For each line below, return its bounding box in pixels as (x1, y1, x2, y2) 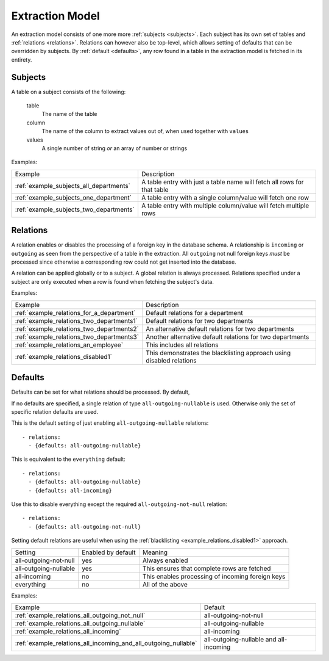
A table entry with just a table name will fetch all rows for (141, 178, 304, 186)
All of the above (142, 580, 188, 588)
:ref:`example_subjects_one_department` (15, 193, 132, 201)
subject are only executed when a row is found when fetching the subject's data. (11, 278, 214, 285)
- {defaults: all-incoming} (28, 487, 113, 494)
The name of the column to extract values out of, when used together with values (41, 128, 249, 135)
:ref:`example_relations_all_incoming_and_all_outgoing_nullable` (15, 638, 197, 647)
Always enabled (142, 556, 188, 565)
